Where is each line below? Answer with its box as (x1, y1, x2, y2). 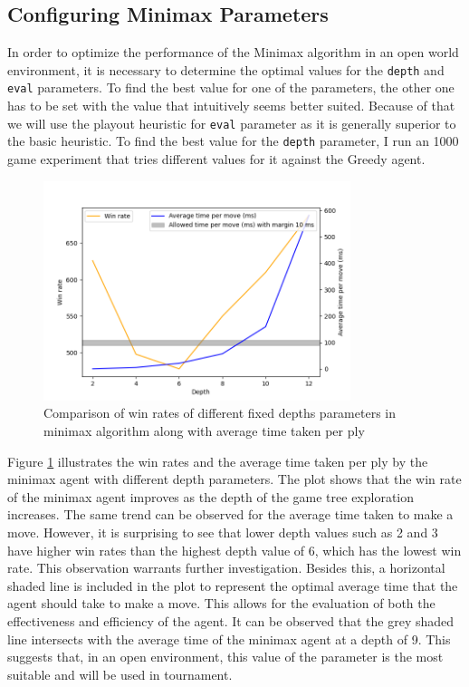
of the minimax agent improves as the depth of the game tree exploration (7, 487, 415, 506)
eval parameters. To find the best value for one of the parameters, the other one (7, 78, 455, 97)
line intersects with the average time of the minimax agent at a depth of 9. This (7, 629, 451, 648)
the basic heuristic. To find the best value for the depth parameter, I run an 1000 (7, 131, 459, 150)
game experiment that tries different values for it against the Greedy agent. (7, 150, 426, 169)
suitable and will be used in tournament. (7, 664, 233, 683)
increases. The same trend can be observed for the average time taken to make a (7, 505, 454, 524)
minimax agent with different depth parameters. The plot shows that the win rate (7, 469, 462, 489)
